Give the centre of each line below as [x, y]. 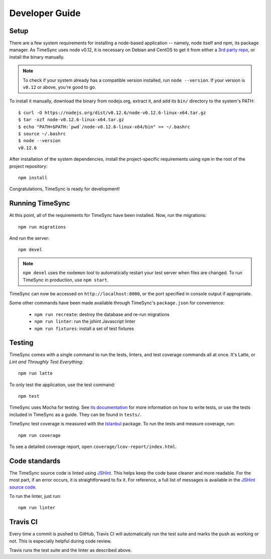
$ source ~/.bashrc [42, 134]
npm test [29, 396]
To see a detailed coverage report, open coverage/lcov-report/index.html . [93, 446]
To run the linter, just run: [35, 496]
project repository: [28, 166]
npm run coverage [39, 435]
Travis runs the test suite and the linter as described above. [71, 550]
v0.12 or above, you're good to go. [59, 87]
